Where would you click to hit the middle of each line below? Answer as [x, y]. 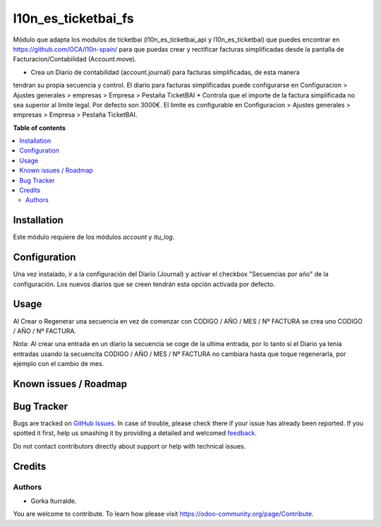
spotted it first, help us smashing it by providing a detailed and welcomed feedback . [135, 433]
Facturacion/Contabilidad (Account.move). [75, 59]
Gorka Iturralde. [54, 501]
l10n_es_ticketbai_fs [73, 18]
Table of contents [40, 128]
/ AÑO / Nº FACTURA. [45, 331]
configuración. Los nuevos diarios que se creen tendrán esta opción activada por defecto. [144, 284]
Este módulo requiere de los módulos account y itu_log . [94, 237]
